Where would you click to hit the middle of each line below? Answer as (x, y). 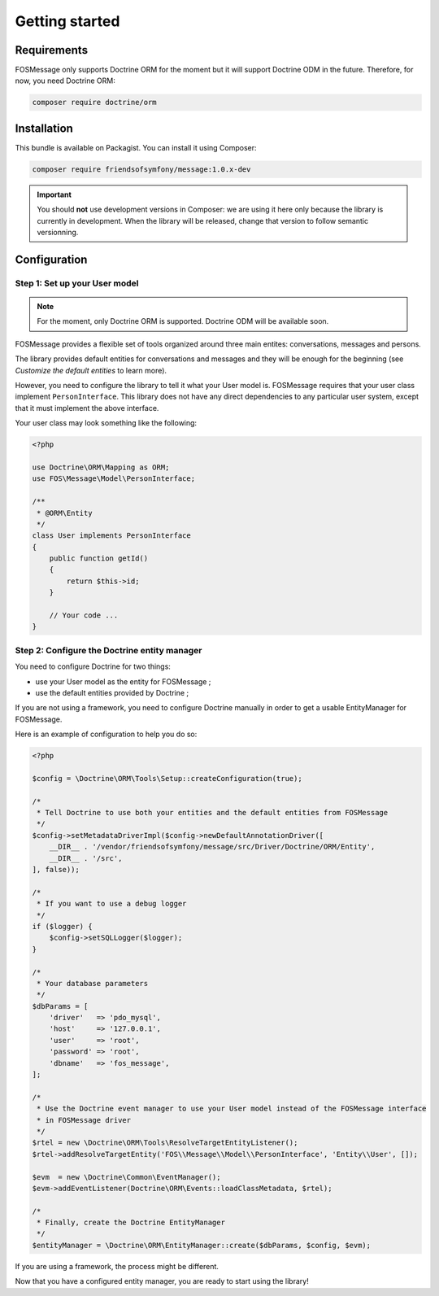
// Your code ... (84, 615)
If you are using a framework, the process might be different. (117, 1266)
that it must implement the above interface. (87, 408)
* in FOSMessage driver (84, 1120)
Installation (44, 128)
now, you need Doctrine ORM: (65, 81)
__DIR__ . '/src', (86, 858)
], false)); (56, 869)
